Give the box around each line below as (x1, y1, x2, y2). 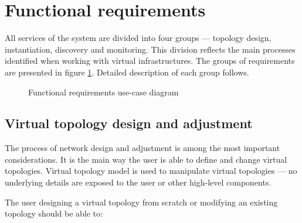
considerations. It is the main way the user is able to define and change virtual (5, 153, 287, 165)
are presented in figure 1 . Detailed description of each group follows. (5, 66, 249, 78)
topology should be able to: (5, 207, 103, 219)
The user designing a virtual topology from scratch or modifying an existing (5, 195, 278, 208)
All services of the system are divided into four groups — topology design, (5, 32, 272, 44)
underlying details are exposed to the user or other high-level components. (5, 176, 272, 188)
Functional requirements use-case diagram (28, 85, 179, 98)
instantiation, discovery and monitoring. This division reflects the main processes (5, 43, 296, 55)
